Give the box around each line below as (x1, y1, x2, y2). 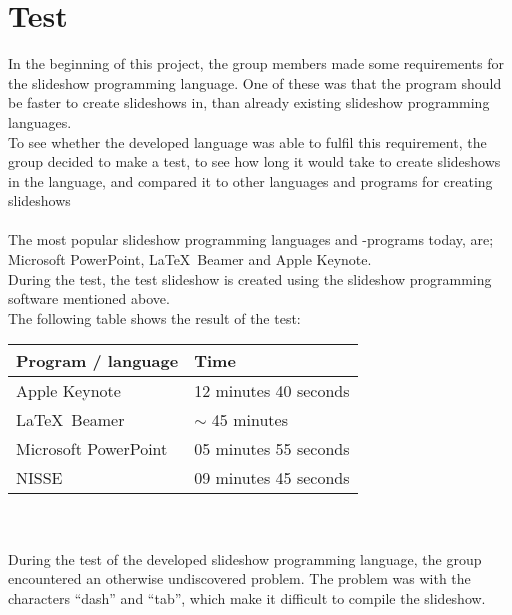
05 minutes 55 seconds (194, 437, 350, 461)
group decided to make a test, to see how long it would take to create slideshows (8, 151, 501, 172)
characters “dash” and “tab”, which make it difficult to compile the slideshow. (8, 587, 486, 608)
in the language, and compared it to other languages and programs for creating (8, 170, 493, 191)
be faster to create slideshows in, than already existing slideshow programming (8, 92, 490, 113)
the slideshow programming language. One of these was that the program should (8, 72, 502, 93)
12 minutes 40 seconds (194, 379, 350, 403)
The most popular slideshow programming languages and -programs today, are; (8, 229, 494, 250)
